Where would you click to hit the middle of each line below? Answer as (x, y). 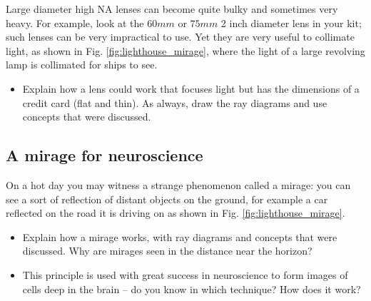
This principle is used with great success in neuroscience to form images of (185, 274)
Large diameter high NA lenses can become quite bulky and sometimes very (172, 9)
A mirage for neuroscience (105, 155)
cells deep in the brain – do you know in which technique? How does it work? (192, 289)
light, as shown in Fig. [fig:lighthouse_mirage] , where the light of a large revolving (185, 50)
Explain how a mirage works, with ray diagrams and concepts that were (180, 236)
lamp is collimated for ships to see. (82, 65)
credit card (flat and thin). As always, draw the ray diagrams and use (175, 102)
